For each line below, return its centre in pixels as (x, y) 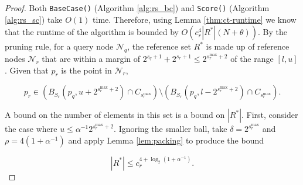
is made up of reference (248, 46)
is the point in (86, 70)
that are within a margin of (91, 59)
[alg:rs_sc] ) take (34, 19)
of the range (252, 59)
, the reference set (159, 46)
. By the (273, 32)
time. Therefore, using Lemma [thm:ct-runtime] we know (195, 19)
